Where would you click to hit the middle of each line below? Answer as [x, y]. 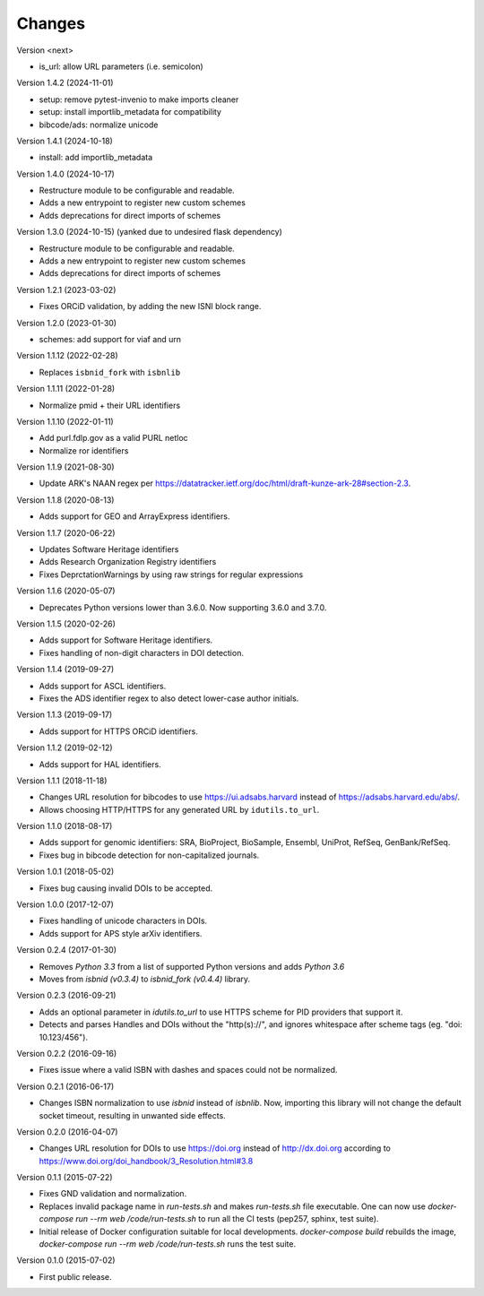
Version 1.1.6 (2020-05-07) [66, 591]
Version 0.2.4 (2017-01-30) [66, 950]
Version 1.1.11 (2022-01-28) [66, 389]
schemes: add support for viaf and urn [110, 339]
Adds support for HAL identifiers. [100, 764]
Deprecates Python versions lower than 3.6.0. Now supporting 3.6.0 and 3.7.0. [183, 607]
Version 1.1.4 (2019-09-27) [65, 670]
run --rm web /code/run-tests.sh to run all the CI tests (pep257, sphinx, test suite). [227, 1219]
